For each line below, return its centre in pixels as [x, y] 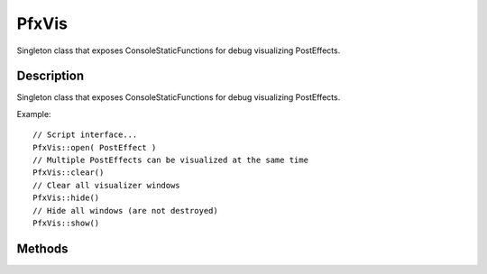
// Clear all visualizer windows [106, 185]
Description [51, 76]
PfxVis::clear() [69, 173]
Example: [34, 114]
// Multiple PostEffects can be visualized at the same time [170, 160]
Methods [42, 248]
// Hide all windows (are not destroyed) [125, 210]
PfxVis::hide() [66, 198]
